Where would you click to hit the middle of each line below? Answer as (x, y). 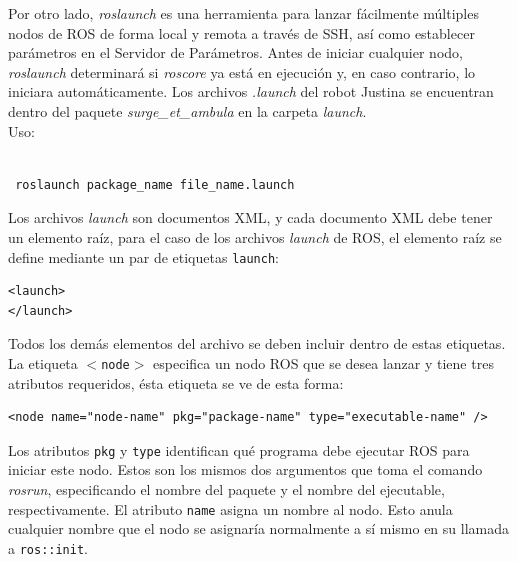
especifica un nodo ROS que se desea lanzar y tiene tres (323, 362)
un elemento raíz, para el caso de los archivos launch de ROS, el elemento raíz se (255, 236)
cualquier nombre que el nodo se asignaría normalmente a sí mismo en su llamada (259, 528)
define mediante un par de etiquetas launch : (143, 256)
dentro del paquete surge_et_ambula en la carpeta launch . (187, 110)
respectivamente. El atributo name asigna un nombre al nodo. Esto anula (230, 508)
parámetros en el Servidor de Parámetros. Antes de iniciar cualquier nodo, (235, 52)
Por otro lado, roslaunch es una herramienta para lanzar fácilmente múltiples (243, 13)
